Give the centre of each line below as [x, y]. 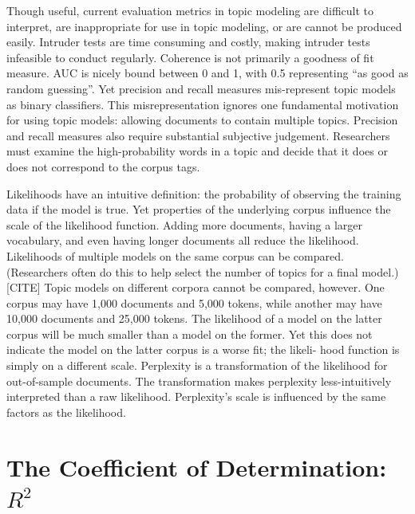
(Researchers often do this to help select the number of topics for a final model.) [203, 271]
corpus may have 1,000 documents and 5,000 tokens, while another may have [194, 302]
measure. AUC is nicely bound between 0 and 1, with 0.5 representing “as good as [207, 73]
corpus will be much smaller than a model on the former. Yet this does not [190, 334]
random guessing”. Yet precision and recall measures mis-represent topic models [201, 88]
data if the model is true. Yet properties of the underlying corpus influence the [199, 209]
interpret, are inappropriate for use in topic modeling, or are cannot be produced [204, 26]
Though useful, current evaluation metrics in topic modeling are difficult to [190, 10]
